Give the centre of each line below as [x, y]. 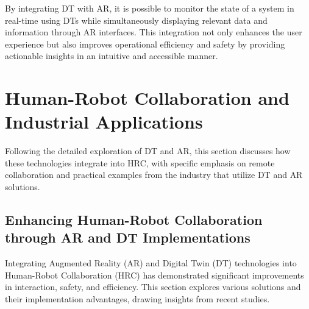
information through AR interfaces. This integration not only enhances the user [154, 32]
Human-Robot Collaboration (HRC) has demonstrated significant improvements [154, 275]
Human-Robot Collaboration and [147, 98]
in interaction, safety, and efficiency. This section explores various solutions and [153, 287]
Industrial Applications [104, 122]
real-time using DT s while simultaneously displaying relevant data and [136, 20]
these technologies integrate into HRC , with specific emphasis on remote [140, 162]
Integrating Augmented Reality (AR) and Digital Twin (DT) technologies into [151, 263]
